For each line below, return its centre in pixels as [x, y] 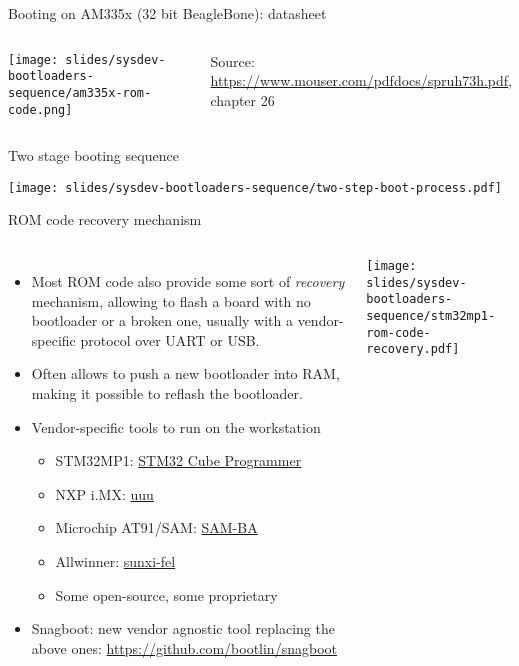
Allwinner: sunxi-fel [115, 561]
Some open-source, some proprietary [166, 594]
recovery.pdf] [413, 349]
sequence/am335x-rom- [80, 92]
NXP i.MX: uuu [104, 493]
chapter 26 [242, 99]
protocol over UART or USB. [170, 339]
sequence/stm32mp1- [431, 316]
